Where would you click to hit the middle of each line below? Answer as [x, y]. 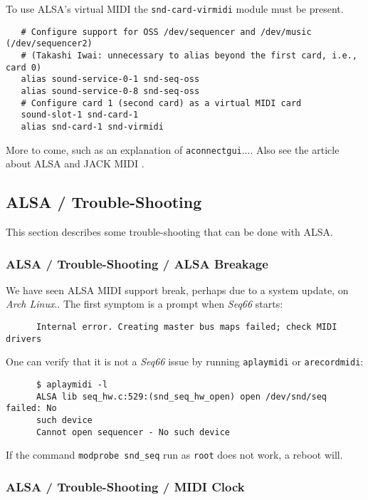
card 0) [24, 67]
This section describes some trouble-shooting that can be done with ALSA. [169, 232]
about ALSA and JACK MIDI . [75, 163]
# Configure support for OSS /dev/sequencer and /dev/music [166, 32]
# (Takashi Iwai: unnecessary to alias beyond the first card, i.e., [189, 55]
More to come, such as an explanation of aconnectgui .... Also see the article [173, 149]
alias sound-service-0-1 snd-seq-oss [110, 79]
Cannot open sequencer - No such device [133, 432]
